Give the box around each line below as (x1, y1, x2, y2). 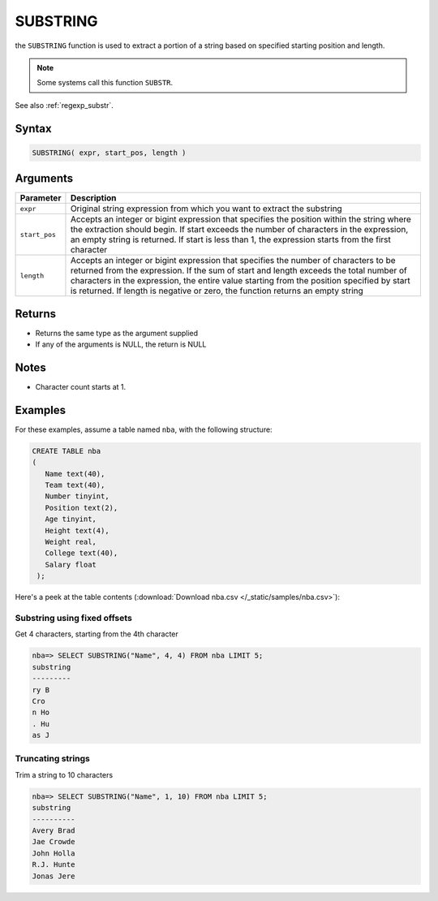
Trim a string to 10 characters (15, 770, 114, 779)
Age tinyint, (45, 515, 97, 524)
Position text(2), (45, 503, 118, 512)
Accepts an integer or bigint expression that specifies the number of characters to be (70, 255, 397, 266)
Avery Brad (32, 826, 75, 835)
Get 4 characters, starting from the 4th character (15, 629, 178, 639)
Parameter (19, 192, 62, 204)
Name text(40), (45, 469, 105, 478)
